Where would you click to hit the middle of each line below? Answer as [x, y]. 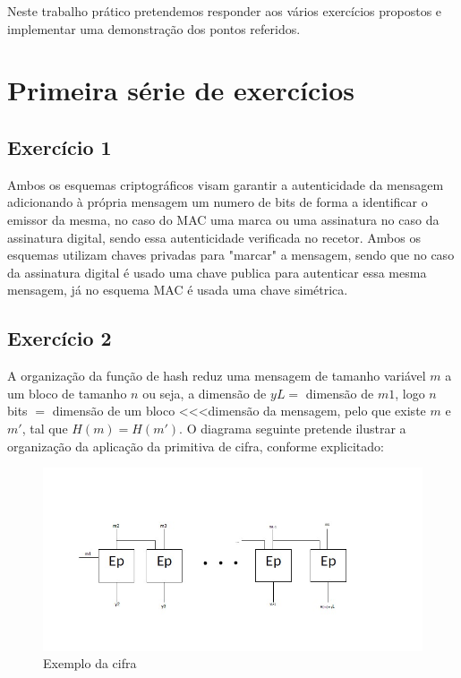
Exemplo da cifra [90, 663]
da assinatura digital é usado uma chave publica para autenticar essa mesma [217, 272]
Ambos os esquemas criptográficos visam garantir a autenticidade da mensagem [226, 184]
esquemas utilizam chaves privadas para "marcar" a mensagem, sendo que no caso [231, 255]
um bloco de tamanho [67, 393]
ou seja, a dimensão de [205, 393]
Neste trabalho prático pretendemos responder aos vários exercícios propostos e [225, 11]
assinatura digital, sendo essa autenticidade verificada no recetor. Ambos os [214, 237]
